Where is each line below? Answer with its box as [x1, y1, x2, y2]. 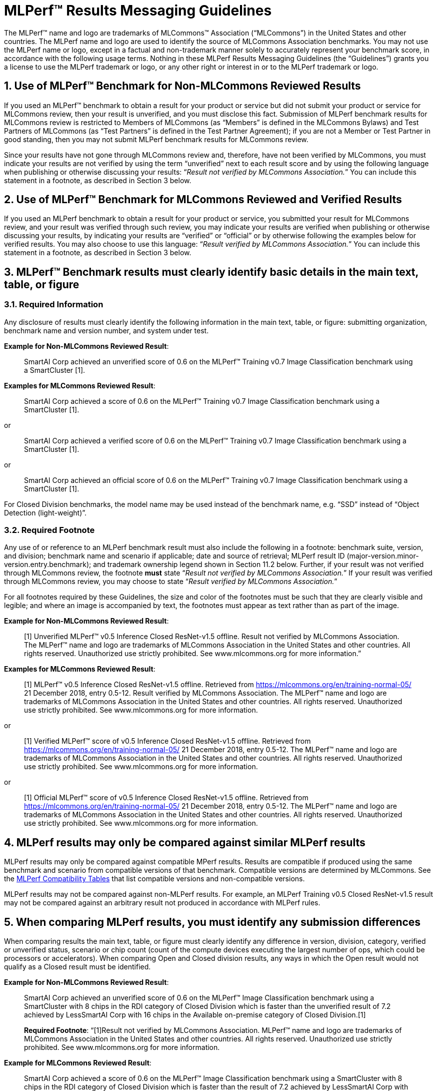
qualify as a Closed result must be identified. [4, 962, 151, 971]
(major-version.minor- [346, 552, 419, 561]
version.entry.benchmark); [4, 560, 91, 569]
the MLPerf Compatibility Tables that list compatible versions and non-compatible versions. [4, 874, 305, 883]
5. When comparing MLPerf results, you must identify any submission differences [4, 915, 421, 928]
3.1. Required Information [4, 299, 103, 310]
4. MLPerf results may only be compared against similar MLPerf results [4, 836, 365, 849]
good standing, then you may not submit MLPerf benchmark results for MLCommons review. [4, 135, 308, 144]
